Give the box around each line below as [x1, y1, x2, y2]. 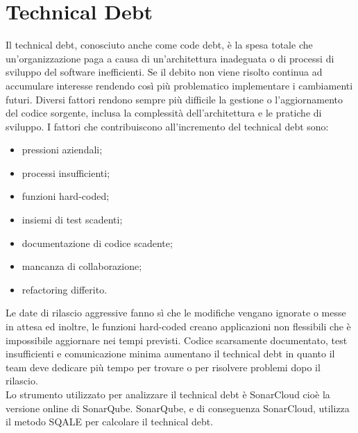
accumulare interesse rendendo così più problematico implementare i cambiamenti [6, 78, 353, 92]
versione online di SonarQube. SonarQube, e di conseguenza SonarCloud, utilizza [6, 400, 350, 415]
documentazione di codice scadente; [22, 235, 173, 250]
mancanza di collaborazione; [22, 259, 142, 273]
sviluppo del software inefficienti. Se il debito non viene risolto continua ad [6, 65, 323, 79]
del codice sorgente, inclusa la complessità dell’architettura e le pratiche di [6, 105, 322, 120]
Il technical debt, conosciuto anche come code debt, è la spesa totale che [6, 37, 313, 52]
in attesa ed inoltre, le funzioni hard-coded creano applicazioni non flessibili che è [6, 319, 351, 334]
